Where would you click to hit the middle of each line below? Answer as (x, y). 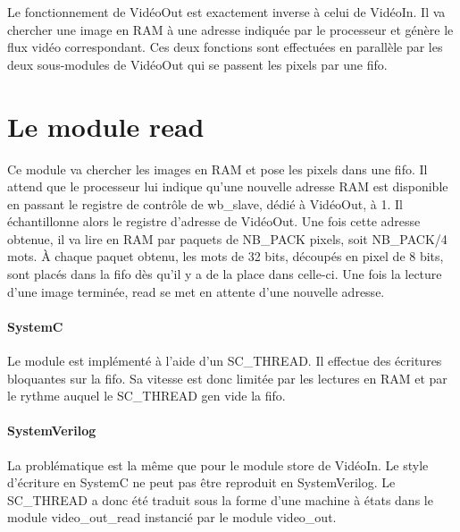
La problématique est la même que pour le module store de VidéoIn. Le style (218, 464)
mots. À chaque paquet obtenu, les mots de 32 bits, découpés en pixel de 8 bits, (226, 256)
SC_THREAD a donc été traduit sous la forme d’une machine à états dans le (220, 499)
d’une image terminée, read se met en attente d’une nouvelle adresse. (196, 291)
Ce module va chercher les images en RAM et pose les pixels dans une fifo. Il (217, 169)
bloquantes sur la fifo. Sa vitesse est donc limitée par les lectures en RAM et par (227, 378)
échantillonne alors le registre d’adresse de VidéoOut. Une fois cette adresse (214, 221)
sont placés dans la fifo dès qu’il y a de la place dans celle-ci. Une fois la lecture (225, 274)
